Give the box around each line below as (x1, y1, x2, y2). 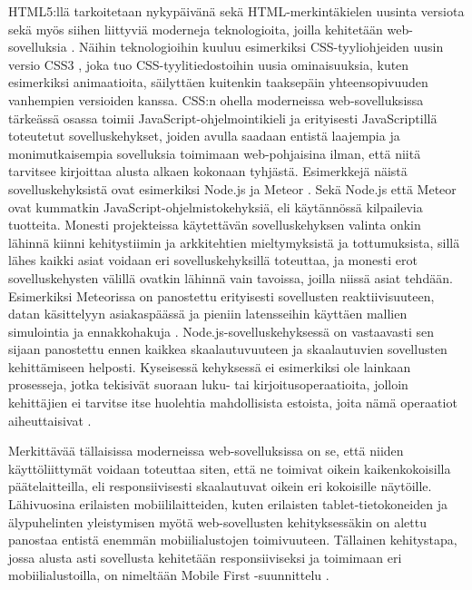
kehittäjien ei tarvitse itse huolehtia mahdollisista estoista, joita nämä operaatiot (8, 393, 457, 412)
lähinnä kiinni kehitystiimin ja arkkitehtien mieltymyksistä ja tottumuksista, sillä (8, 232, 460, 251)
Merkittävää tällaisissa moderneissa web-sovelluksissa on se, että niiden (8, 441, 404, 460)
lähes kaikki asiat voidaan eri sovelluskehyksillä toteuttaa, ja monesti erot (8, 251, 418, 270)
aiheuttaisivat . (8, 410, 92, 429)
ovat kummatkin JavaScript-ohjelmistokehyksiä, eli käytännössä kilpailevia (8, 197, 423, 216)
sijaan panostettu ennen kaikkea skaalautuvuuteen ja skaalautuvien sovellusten (8, 339, 447, 359)
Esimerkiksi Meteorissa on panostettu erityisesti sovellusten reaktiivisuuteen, (8, 286, 435, 305)
